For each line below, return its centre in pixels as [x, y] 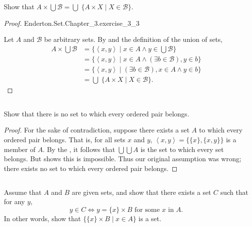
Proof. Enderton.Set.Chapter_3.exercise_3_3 [72, 23]
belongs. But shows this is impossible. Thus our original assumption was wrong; [123, 159]
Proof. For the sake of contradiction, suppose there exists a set [97, 130]
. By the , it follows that [79, 149]
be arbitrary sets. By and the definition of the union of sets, [134, 39]
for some [147, 210]
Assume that [23, 192]
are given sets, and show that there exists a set [141, 192]
